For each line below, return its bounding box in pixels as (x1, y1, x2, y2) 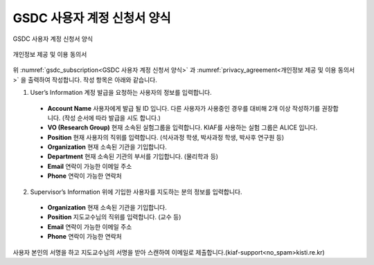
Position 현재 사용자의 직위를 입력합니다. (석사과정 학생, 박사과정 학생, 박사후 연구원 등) (47, 133, 285, 141)
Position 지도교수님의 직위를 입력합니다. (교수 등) (47, 213, 181, 221)
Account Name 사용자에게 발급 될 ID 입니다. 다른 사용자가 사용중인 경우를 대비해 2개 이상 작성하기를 (47, 104, 321, 112)
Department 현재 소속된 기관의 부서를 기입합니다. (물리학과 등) (47, 152, 218, 161)
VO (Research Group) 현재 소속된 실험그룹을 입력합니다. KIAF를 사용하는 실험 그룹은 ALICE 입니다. (47, 123, 318, 131)
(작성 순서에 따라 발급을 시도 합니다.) (62, 113, 161, 122)
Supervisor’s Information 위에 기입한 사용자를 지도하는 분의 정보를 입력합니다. (30, 188, 242, 196)
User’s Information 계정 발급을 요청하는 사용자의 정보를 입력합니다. (30, 89, 212, 97)
